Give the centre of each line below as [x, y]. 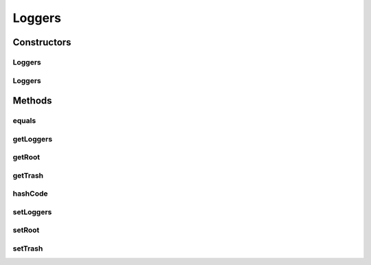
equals [24, 121]
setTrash [28, 249]
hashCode [30, 194]
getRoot [26, 157]
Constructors [42, 42]
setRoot [26, 230]
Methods [32, 101]
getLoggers [33, 139]
